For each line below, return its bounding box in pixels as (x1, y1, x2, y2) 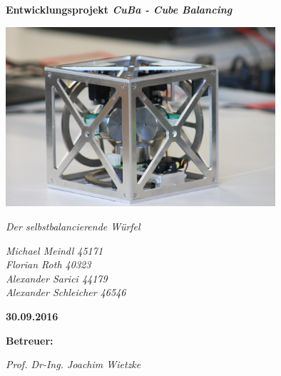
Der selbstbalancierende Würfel (6, 218, 140, 233)
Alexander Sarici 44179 (6, 270, 108, 285)
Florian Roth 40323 (6, 257, 91, 272)
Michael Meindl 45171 (6, 243, 103, 258)
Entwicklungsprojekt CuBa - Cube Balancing (6, 2, 233, 16)
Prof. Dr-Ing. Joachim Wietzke (6, 357, 141, 372)
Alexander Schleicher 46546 (6, 285, 126, 300)
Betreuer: (6, 332, 53, 347)
